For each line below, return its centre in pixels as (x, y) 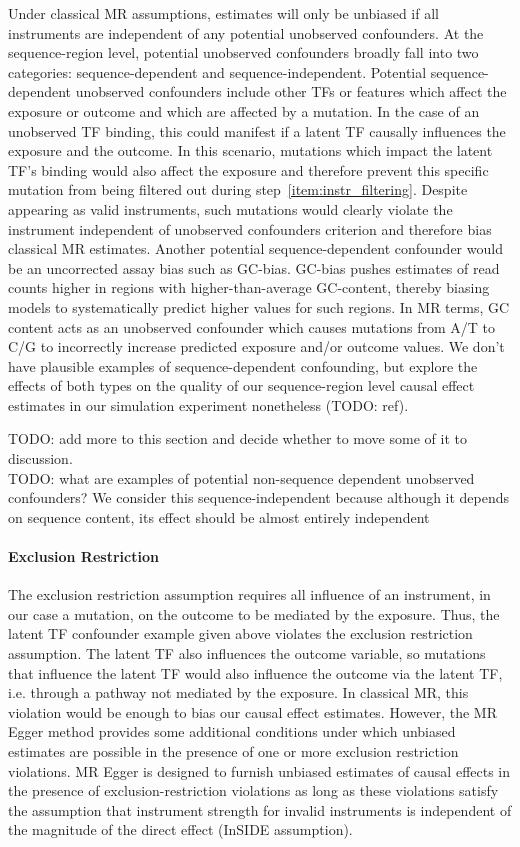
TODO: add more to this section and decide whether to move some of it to (237, 438)
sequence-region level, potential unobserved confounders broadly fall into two (243, 52)
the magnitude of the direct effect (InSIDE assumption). (180, 829)
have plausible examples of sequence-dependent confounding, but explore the (243, 365)
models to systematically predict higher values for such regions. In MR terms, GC (259, 306)
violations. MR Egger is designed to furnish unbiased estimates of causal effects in (259, 770)
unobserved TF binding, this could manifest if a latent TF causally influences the (257, 130)
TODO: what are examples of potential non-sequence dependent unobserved (241, 477)
